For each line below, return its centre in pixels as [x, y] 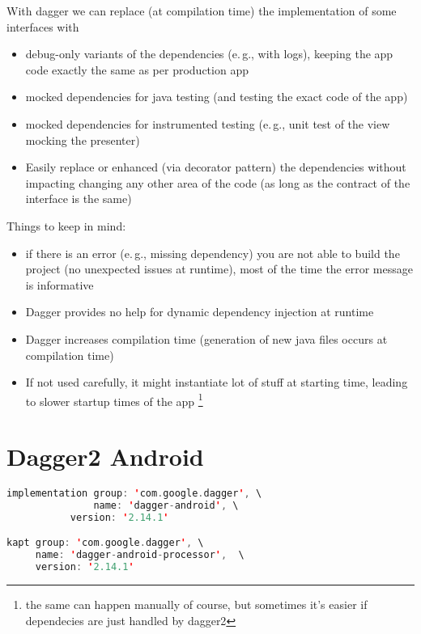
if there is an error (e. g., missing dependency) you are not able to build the [213, 253]
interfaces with [43, 26]
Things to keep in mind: [66, 225]
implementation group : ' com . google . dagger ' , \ [134, 494]
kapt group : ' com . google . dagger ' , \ [105, 543]
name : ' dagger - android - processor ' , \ [140, 555]
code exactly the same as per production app [137, 69]
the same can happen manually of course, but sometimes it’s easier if [196, 604]
